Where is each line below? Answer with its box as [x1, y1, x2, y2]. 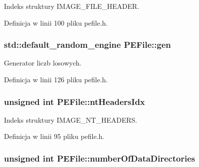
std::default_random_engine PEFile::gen [4, 38, 171, 51]
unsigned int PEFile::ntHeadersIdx [4, 95, 145, 107]
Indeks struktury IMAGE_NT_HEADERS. [4, 114, 137, 125]
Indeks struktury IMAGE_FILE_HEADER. [4, 1, 139, 11]
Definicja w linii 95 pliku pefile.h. [4, 131, 105, 141]
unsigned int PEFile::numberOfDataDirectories [4, 152, 195, 164]
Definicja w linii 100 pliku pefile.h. [4, 17, 108, 28]
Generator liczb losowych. [4, 58, 81, 68]
